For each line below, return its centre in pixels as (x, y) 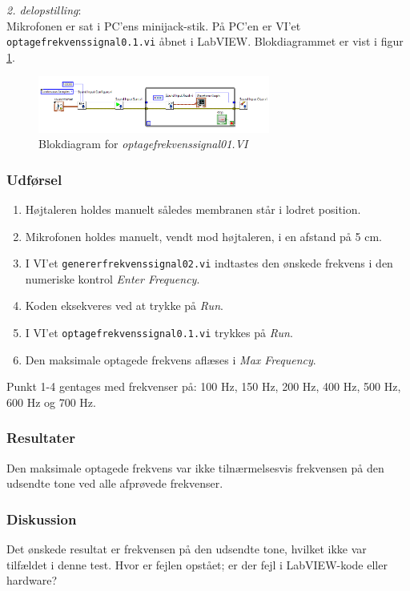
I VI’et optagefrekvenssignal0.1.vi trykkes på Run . (159, 333)
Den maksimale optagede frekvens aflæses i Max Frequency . (171, 359)
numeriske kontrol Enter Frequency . (113, 278)
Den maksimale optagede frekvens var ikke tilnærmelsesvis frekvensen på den (195, 467)
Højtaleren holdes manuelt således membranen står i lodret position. (193, 209)
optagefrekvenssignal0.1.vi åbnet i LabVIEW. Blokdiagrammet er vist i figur (205, 41)
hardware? (32, 580)
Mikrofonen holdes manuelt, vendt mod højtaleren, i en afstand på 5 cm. (203, 236)
